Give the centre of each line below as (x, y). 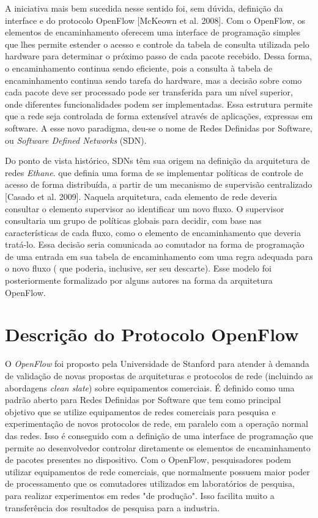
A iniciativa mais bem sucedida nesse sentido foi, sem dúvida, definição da (144, 8)
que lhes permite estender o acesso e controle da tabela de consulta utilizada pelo (157, 44)
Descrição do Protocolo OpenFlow (152, 334)
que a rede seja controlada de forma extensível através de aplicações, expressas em (159, 116)
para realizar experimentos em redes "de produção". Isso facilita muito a (140, 495)
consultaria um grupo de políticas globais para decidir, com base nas (133, 220)
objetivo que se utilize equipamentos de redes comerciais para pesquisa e (140, 411)
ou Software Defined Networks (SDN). (76, 140)
